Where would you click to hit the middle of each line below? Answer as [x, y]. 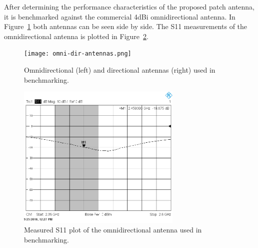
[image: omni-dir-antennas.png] [78, 54]
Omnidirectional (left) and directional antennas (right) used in [120, 70]
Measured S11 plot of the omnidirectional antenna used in [113, 230]
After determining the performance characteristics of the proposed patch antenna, [129, 7]
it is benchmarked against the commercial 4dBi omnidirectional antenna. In [120, 16]
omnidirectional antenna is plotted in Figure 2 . [76, 36]
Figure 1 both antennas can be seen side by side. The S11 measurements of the [126, 26]
